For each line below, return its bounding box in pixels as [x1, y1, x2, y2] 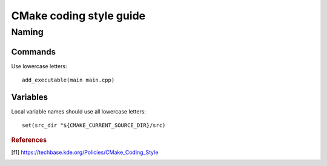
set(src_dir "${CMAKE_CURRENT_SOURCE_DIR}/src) [22, 122, 166, 129]
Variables [11, 92, 48, 102]
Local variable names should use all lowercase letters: [11, 108, 147, 115]
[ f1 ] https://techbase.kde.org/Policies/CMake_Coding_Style [11, 148, 159, 156]
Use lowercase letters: [11, 62, 67, 69]
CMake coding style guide [11, 9, 146, 22]
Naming [11, 27, 44, 37]
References [11, 136, 47, 144]
